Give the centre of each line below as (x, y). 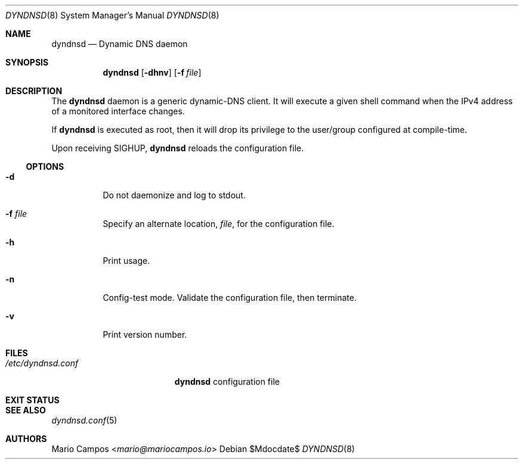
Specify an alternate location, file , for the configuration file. (219, 224)
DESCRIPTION (34, 91)
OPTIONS (45, 166)
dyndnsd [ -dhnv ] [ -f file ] (152, 72)
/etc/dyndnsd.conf (42, 363)
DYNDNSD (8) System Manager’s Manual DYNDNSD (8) (112, 15)
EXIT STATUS (33, 400)
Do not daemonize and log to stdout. (174, 195)
